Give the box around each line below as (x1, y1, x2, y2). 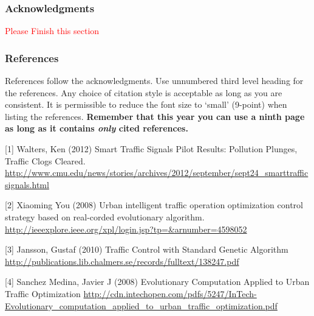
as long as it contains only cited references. (5, 122, 188, 135)
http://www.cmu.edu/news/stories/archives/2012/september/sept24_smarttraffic (5, 166, 309, 179)
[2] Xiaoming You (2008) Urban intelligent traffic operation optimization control (5, 198, 303, 211)
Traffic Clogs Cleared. (5, 154, 86, 167)
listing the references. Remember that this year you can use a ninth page (5, 110, 305, 122)
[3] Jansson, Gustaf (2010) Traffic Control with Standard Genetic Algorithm (5, 243, 288, 256)
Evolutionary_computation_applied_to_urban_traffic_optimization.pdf (5, 299, 278, 312)
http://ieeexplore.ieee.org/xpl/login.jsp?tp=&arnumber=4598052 (5, 222, 247, 235)
